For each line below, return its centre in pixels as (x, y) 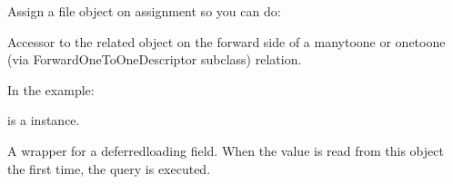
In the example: (51, 89)
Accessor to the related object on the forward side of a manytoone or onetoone (226, 41)
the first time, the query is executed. (109, 168)
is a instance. (44, 120)
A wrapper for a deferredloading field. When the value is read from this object (226, 150)
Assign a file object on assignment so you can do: (144, 11)
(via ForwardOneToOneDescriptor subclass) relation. (155, 59)
